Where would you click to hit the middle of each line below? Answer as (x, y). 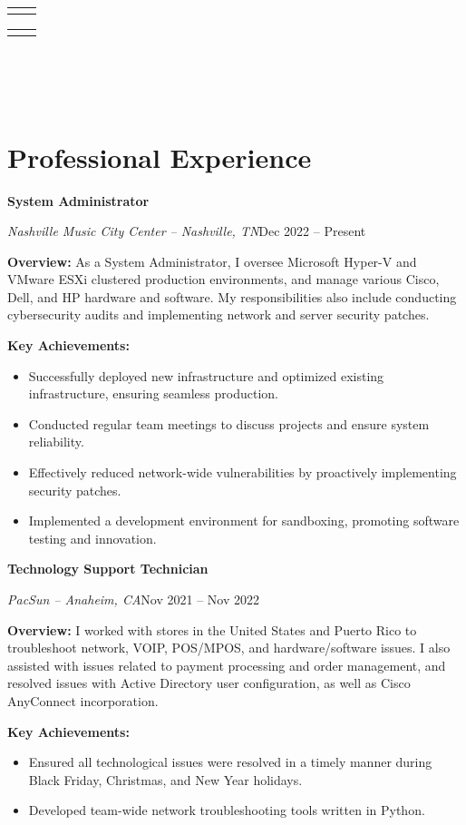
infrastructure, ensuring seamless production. (153, 393)
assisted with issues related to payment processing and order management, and (227, 665)
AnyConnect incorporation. (83, 700)
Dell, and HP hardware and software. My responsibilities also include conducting (232, 296)
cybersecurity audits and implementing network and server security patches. (218, 314)
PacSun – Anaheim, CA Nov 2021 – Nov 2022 (133, 599)
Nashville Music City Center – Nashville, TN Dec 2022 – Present (187, 231)
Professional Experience (160, 157)
